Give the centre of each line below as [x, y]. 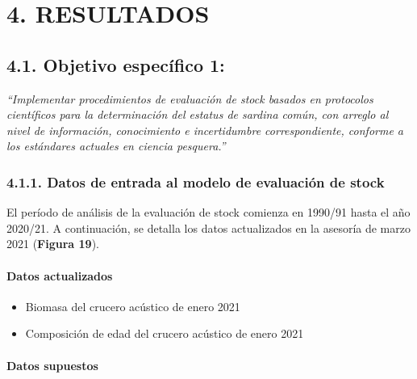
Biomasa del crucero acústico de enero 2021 [133, 306]
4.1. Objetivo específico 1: [116, 64]
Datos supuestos [52, 365]
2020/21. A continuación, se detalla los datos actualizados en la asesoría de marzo [208, 227]
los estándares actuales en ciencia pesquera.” [116, 146]
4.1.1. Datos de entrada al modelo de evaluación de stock [196, 181]
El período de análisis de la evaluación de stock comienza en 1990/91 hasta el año [208, 212]
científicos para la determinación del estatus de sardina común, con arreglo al [198, 114]
